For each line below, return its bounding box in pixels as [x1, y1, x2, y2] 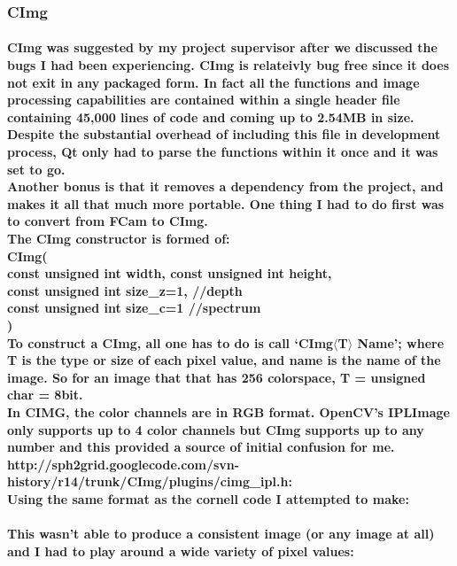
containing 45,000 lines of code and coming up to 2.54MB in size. [7, 107, 414, 126]
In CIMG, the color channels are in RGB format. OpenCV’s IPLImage [7, 402, 450, 421]
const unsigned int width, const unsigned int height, [7, 264, 332, 283]
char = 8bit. [7, 385, 83, 404]
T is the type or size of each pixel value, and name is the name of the [7, 351, 441, 369]
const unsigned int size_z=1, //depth [7, 281, 243, 299]
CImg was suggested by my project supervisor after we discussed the [7, 38, 438, 57]
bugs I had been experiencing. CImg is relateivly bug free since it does [7, 56, 450, 74]
